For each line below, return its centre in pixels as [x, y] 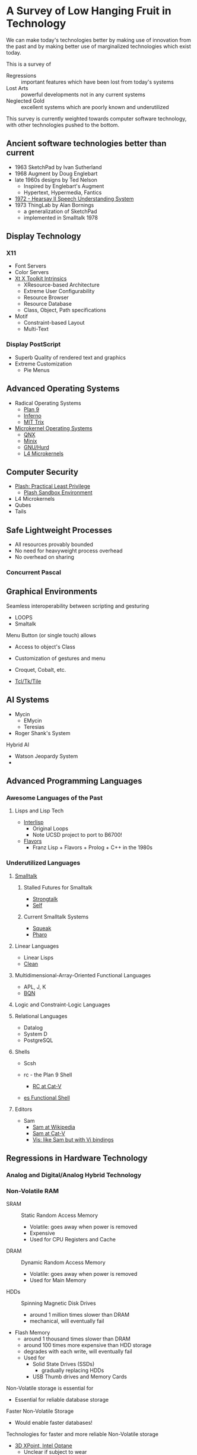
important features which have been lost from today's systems [97, 82]
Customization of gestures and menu [60, 658]
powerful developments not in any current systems [83, 94]
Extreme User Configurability [59, 291]
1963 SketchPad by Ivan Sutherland [58, 167]
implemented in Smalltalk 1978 [61, 217]
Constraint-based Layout [54, 323]
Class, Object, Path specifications [65, 310]
